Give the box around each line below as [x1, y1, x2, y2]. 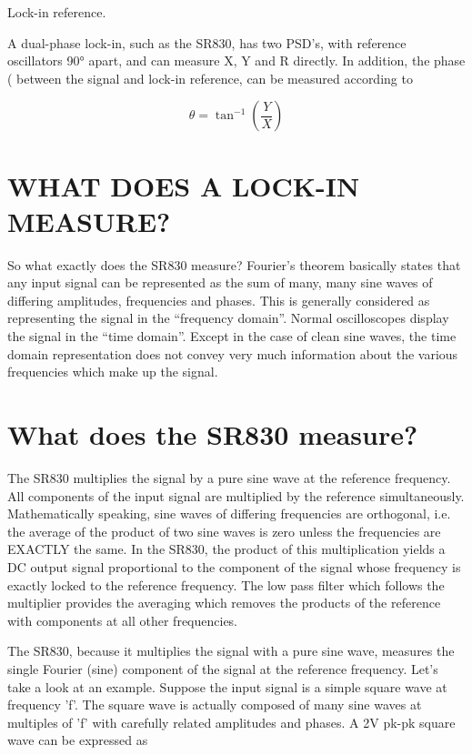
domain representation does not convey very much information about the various [7, 344, 458, 363]
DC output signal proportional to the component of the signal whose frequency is [7, 557, 461, 576]
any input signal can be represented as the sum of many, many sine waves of [7, 273, 433, 292]
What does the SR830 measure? [7, 416, 418, 453]
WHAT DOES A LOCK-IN [7, 166, 360, 204]
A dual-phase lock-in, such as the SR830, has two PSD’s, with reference [7, 33, 407, 52]
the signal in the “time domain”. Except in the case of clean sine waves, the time [7, 327, 457, 346]
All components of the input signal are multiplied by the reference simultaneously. [7, 486, 465, 505]
